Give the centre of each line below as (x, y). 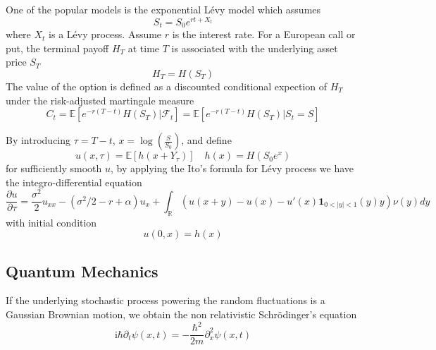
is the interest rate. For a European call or (264, 34)
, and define (206, 140)
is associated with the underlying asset (255, 48)
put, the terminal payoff (57, 48)
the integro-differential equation (74, 182)
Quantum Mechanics (82, 271)
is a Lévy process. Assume (105, 34)
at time (144, 48)
